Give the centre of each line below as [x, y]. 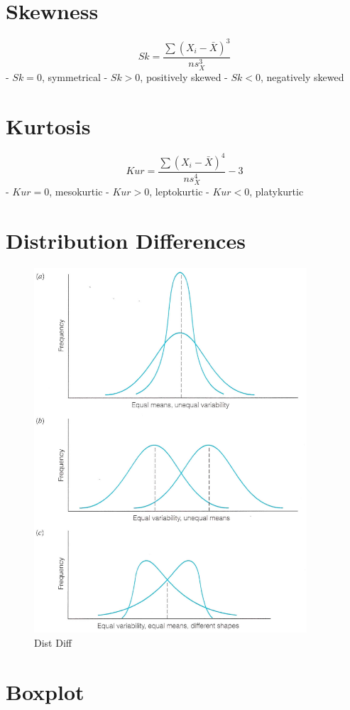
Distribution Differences [126, 240]
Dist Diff [53, 642]
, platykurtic [277, 192]
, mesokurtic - [79, 192]
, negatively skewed [302, 76]
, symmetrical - [75, 76]
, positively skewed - [184, 76]
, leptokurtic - [179, 192]
